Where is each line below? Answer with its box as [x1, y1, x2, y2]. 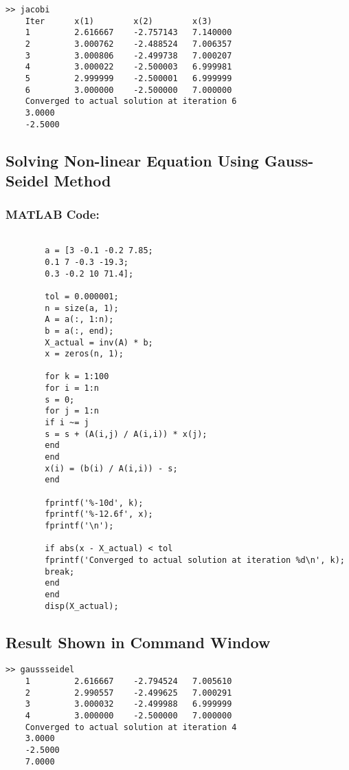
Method [54, 170, 111, 191]
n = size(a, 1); [45, 303, 119, 313]
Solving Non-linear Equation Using [5, 149, 259, 171]
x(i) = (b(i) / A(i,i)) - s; [45, 463, 178, 473]
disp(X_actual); [45, 601, 119, 611]
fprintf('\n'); [45, 521, 114, 531]
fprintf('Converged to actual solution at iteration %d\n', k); [45, 555, 345, 565]
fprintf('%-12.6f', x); [45, 509, 153, 520]
